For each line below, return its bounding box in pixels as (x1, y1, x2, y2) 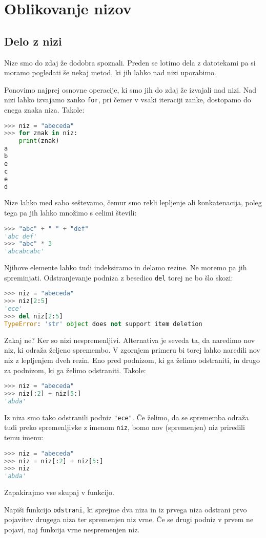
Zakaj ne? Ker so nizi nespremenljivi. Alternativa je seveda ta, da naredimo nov (4, 334, 255, 345)
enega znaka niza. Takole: (4, 104, 85, 115)
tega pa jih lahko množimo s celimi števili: (4, 207, 137, 218)
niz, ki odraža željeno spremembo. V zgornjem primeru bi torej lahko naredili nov (4, 345, 260, 355)
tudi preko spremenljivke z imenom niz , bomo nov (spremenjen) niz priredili (4, 422, 245, 433)
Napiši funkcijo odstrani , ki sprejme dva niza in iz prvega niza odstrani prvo (4, 504, 247, 514)
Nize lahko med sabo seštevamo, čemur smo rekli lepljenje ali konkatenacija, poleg (4, 197, 262, 208)
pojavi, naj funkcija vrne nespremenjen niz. (4, 524, 140, 535)
